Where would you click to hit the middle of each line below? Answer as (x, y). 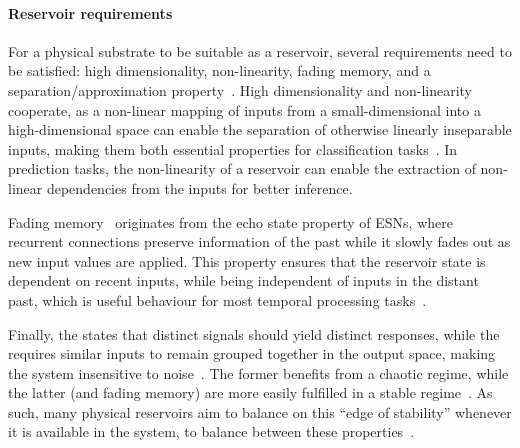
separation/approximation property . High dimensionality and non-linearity (240, 89)
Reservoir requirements (90, 12)
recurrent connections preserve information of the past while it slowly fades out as (259, 241)
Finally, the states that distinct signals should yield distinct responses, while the (254, 333)
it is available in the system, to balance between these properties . (211, 431)
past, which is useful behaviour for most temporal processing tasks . (217, 299)
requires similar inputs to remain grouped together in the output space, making (252, 353)
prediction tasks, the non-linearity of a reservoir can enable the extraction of (242, 168)
